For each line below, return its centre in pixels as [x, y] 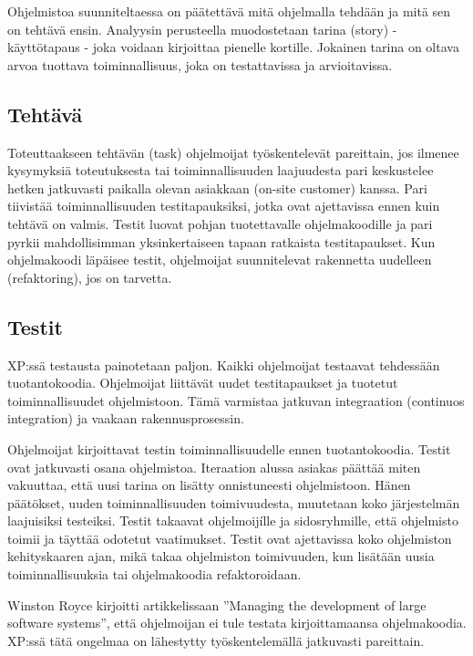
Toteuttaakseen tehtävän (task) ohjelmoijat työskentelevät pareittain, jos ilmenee [233, 152]
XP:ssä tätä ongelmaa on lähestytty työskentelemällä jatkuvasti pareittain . [216, 640]
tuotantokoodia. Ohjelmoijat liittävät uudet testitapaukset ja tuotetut [203, 383]
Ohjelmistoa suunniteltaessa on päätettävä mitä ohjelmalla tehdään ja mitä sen [229, 11]
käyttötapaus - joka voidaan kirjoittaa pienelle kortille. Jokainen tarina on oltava [233, 47]
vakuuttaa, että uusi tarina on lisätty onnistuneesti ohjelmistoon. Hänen [209, 485]
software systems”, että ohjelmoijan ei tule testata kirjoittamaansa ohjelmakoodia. [237, 623]
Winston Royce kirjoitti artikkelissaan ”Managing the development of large [217, 604]
